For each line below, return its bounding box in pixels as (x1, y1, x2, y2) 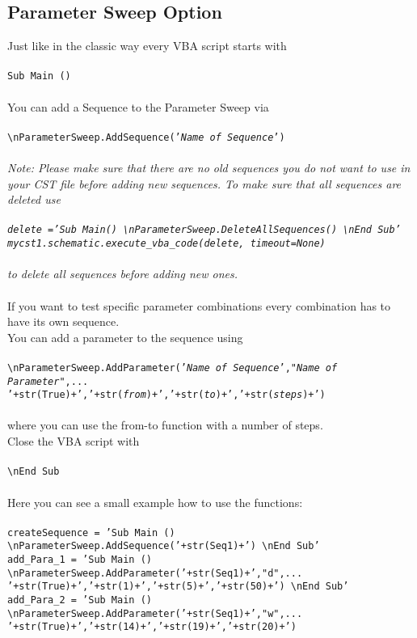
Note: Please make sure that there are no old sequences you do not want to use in (7, 159, 411, 176)
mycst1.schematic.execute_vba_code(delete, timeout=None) (7, 238, 326, 250)
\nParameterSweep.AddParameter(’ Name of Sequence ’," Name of (7, 361, 338, 374)
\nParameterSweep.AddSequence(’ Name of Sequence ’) (7, 131, 285, 143)
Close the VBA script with (7, 433, 140, 450)
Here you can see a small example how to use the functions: (7, 493, 303, 510)
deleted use (7, 191, 61, 208)
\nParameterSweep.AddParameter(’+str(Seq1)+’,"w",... (7, 607, 303, 619)
